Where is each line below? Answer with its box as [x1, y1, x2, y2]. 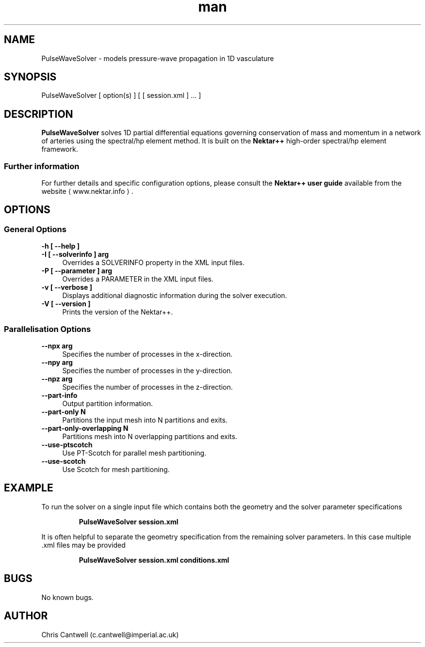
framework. [41, 145, 78, 154]
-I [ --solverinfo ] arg [41, 250, 109, 259]
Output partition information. [62, 399, 153, 408]
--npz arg [41, 375, 73, 383]
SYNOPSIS [4, 71, 57, 83]
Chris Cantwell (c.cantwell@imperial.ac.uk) [41, 630, 179, 639]
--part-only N [41, 408, 86, 416]
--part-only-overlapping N [41, 424, 129, 432]
